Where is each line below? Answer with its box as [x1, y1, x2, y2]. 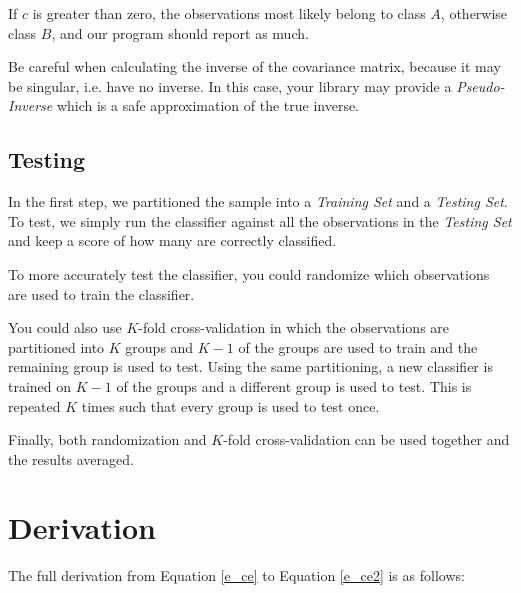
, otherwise [440, 3, 508, 23]
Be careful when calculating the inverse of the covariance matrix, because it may [8, 56, 501, 77]
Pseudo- [456, 75, 505, 96]
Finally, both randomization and [8, 429, 207, 450]
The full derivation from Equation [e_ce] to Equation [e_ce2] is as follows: [8, 565, 465, 586]
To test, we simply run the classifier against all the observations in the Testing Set [8, 210, 512, 231]
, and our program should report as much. [51, 22, 309, 43]
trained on [8, 375, 72, 396]
